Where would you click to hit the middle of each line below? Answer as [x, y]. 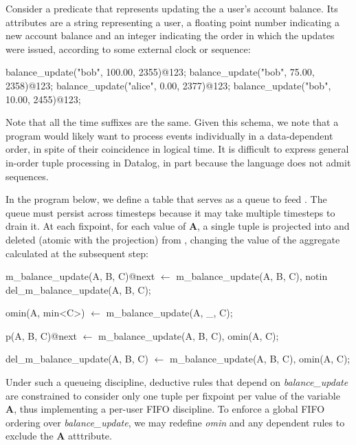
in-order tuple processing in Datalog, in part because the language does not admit [178, 162]
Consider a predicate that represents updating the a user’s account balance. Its [172, 8]
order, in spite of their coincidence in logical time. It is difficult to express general [177, 149]
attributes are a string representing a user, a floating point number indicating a [173, 22]
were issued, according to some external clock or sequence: [128, 48]
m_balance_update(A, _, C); [169, 313]
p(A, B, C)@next [42, 335]
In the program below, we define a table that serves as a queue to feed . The [166, 199]
